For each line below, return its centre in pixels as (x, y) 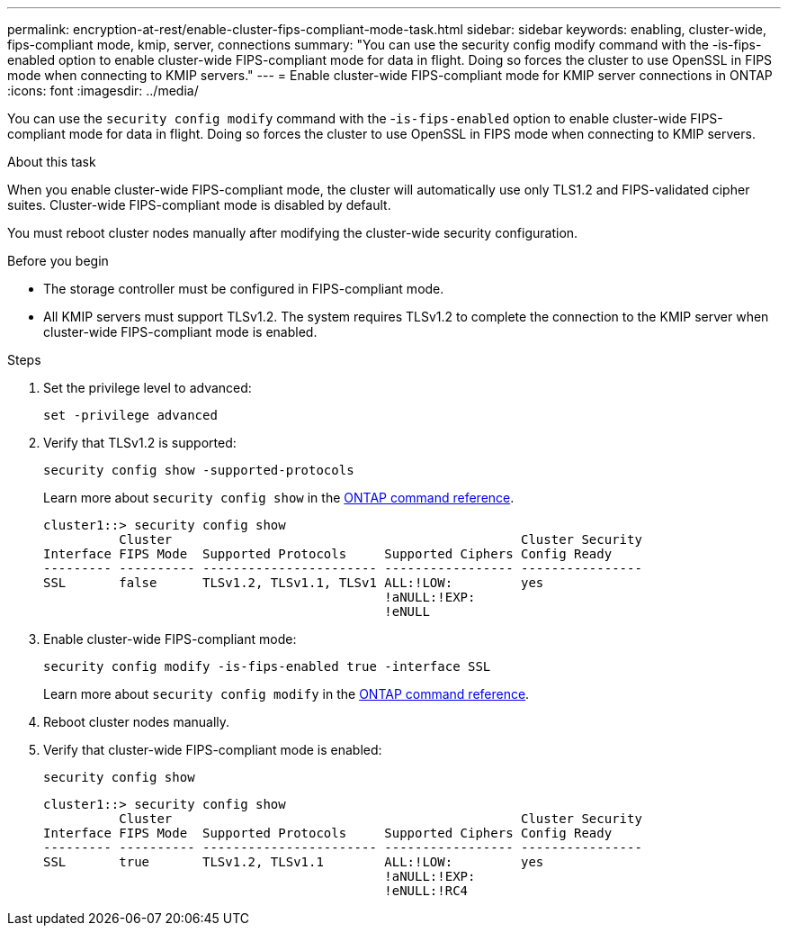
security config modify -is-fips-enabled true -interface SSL (267, 666)
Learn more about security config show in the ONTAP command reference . (279, 498)
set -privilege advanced (130, 415)
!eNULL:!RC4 (426, 891)
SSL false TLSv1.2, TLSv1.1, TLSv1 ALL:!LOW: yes (294, 583)
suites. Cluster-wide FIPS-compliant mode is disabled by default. (199, 205)
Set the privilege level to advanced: (148, 388)
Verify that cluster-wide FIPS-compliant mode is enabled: (213, 750)
